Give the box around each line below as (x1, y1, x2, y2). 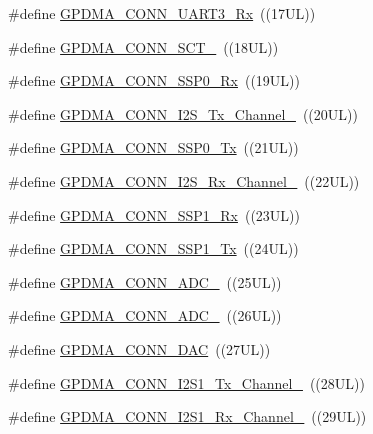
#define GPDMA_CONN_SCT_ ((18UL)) (8, 36, 279, 57)
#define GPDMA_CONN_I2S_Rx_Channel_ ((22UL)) (8, 170, 360, 191)
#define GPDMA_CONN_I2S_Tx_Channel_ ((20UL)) (8, 103, 358, 124)
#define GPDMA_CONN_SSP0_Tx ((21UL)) (8, 137, 299, 158)
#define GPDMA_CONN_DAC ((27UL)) (8, 338, 271, 359)
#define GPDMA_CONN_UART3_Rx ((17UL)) (8, 3, 316, 23)
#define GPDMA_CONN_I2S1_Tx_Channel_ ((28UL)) (8, 372, 365, 393)
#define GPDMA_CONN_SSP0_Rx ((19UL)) (8, 70, 301, 91)
